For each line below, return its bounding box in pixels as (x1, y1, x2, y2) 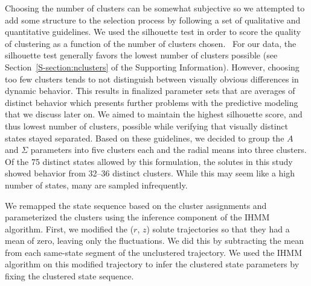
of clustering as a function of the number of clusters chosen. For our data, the (5, 37, 297, 49)
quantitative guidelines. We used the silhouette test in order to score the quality (5, 25, 301, 38)
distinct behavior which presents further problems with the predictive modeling (5, 96, 298, 108)
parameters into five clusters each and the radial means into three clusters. (30, 143, 307, 156)
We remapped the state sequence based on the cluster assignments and (5, 199, 267, 211)
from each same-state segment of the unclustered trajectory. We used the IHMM (5, 246, 303, 258)
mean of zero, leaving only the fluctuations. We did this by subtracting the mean (5, 234, 304, 247)
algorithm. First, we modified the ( (5, 222, 134, 235)
